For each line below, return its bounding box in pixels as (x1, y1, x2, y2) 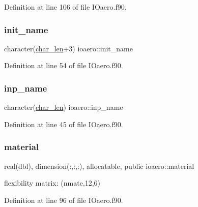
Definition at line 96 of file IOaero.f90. (4, 194, 123, 205)
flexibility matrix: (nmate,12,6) (4, 178, 101, 188)
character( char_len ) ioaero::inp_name (4, 102, 123, 112)
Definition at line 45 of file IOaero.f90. (4, 119, 123, 129)
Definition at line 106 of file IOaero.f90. (4, 2, 127, 12)
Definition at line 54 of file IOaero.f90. (4, 60, 123, 71)
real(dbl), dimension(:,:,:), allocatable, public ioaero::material (4, 160, 194, 171)
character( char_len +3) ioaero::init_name (4, 43, 133, 53)
